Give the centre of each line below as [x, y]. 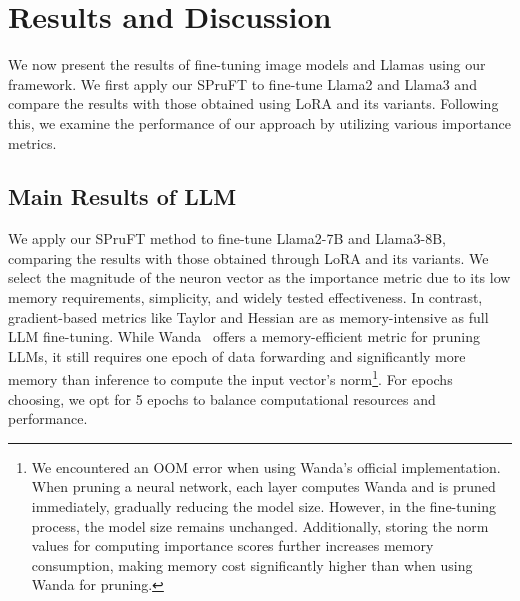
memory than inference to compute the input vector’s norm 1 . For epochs [230, 378]
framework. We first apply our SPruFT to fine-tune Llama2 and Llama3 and [242, 83]
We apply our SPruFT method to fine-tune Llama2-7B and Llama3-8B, [227, 238]
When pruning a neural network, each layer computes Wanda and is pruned [263, 486]
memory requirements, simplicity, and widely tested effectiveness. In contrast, [245, 297]
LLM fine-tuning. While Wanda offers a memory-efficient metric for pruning [244, 336]
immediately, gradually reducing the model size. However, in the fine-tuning [263, 506]
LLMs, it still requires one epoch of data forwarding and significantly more [237, 355]
